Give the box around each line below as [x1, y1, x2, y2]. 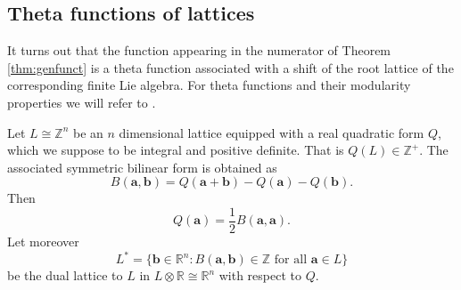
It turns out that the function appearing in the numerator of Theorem [7, 41, 391, 60]
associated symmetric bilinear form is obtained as [7, 157, 277, 176]
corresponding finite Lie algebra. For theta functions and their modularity [7, 76, 411, 94]
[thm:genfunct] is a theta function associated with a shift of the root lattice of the [7, 58, 454, 77]
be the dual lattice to [7, 266, 123, 285]
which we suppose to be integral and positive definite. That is [7, 141, 344, 159]
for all [274, 254, 308, 267]
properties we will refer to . [7, 93, 156, 111]
